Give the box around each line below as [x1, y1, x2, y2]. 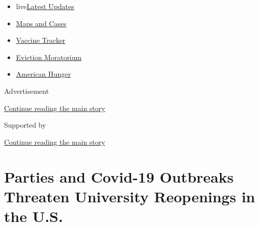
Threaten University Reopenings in [4, 186, 255, 206]
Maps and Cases [16, 18, 67, 28]
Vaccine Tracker [16, 35, 66, 45]
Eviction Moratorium [16, 51, 82, 62]
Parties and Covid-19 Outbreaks [4, 166, 234, 187]
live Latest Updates [16, 1, 74, 11]
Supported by [4, 120, 46, 130]
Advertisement [4, 85, 49, 96]
